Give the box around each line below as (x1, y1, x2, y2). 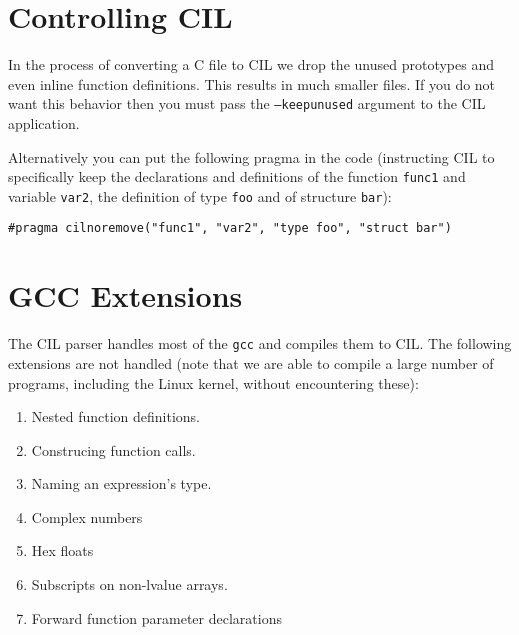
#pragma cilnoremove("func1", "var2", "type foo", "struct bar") (8, 221, 452, 236)
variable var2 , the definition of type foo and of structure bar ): (8, 185, 392, 206)
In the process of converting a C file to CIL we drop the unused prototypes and (8, 54, 494, 75)
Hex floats (31, 540, 94, 561)
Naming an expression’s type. (31, 473, 212, 494)
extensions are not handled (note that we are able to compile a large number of (8, 352, 494, 373)
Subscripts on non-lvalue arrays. (31, 574, 228, 595)
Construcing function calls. (31, 439, 196, 460)
